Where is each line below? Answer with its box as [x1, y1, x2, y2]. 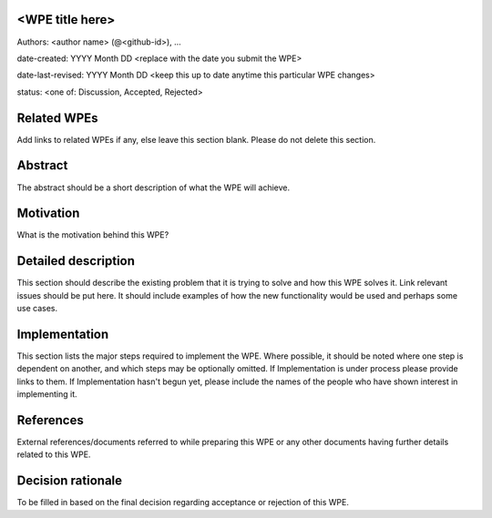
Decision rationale [16, 473, 123, 489]
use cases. [16, 303, 58, 314]
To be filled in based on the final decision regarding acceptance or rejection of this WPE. [16, 497, 350, 508]
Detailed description [16, 253, 136, 269]
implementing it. [16, 389, 77, 400]
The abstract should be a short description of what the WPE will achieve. [16, 182, 291, 193]
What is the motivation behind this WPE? [16, 229, 169, 240]
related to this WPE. [16, 449, 91, 460]
